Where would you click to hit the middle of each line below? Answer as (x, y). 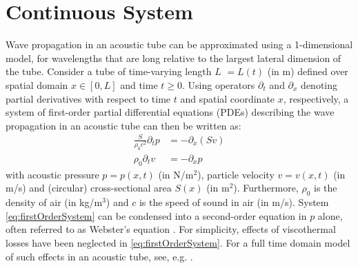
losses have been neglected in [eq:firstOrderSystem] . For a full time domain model (178, 242)
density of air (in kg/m (54, 202)
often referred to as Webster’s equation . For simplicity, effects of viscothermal (171, 229)
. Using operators (219, 84)
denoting (319, 84)
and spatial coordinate (228, 98)
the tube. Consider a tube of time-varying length (109, 71)
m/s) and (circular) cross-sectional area (89, 188)
